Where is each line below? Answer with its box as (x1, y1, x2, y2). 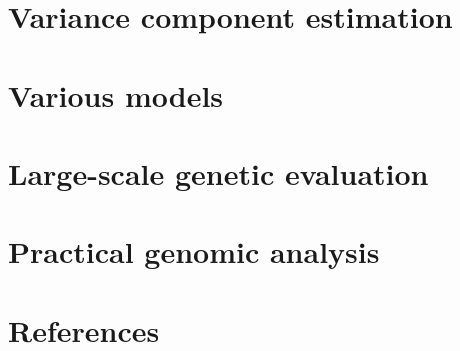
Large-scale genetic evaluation (8, 152, 429, 193)
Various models (8, 74, 224, 115)
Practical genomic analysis (8, 231, 380, 272)
